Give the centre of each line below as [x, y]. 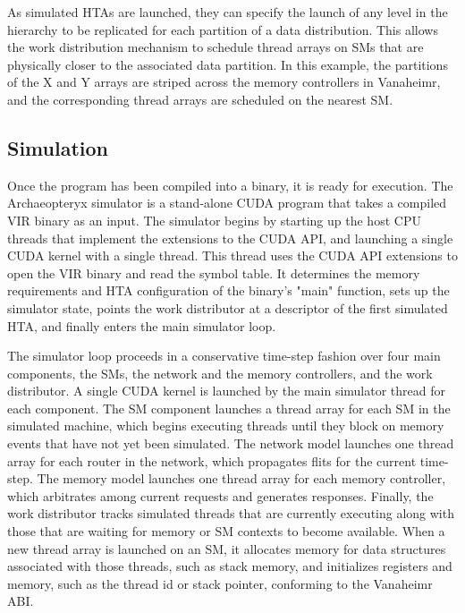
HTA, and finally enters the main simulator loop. [142, 325]
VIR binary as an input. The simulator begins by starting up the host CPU [214, 220]
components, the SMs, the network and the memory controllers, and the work [220, 373]
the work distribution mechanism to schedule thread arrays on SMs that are [216, 47]
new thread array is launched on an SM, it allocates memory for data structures [227, 548]
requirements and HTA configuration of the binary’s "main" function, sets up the [228, 290]
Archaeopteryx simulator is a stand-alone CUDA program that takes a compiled [227, 203]
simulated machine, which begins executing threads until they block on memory [226, 426]
